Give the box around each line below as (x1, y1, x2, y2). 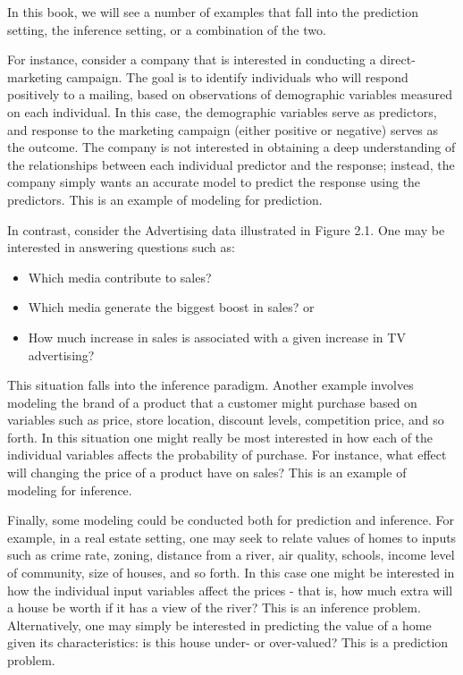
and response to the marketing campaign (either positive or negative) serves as (7, 120, 439, 139)
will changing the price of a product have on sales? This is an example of (7, 463, 407, 482)
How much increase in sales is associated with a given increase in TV (28, 327, 406, 346)
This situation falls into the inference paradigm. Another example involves (7, 375, 414, 394)
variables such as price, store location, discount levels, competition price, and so (7, 410, 444, 429)
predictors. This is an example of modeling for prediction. (7, 190, 323, 208)
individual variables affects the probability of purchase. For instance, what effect (7, 445, 447, 464)
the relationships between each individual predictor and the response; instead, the (7, 155, 455, 173)
